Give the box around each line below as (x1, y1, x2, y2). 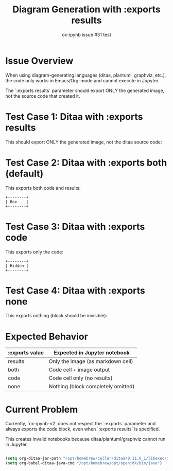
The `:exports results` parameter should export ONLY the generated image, (5, 87, 165, 94)
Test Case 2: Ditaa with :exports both (5, 157, 167, 168)
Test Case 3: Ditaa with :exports (5, 221, 145, 232)
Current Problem (5, 404, 78, 415)
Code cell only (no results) (48, 374, 113, 382)
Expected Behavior (5, 331, 89, 342)
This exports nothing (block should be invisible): (5, 313, 108, 319)
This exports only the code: (5, 248, 63, 255)
